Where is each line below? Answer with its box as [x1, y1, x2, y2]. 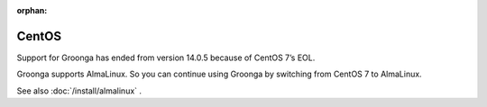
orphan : [16, 5, 48, 15]
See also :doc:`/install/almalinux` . [16, 85, 142, 96]
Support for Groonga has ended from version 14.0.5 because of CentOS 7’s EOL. [16, 52, 316, 63]
